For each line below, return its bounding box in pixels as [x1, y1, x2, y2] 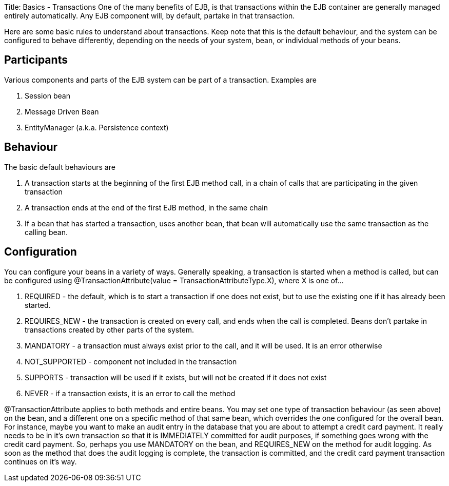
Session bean [25, 91, 70, 100]
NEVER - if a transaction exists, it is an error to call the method [25, 388, 236, 398]
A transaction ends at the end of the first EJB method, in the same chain [25, 203, 268, 212]
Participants [4, 53, 68, 67]
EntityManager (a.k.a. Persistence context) [25, 123, 169, 132]
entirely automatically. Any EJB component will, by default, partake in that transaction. [4, 11, 295, 20]
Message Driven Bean [25, 107, 99, 116]
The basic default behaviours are [4, 162, 115, 171]
